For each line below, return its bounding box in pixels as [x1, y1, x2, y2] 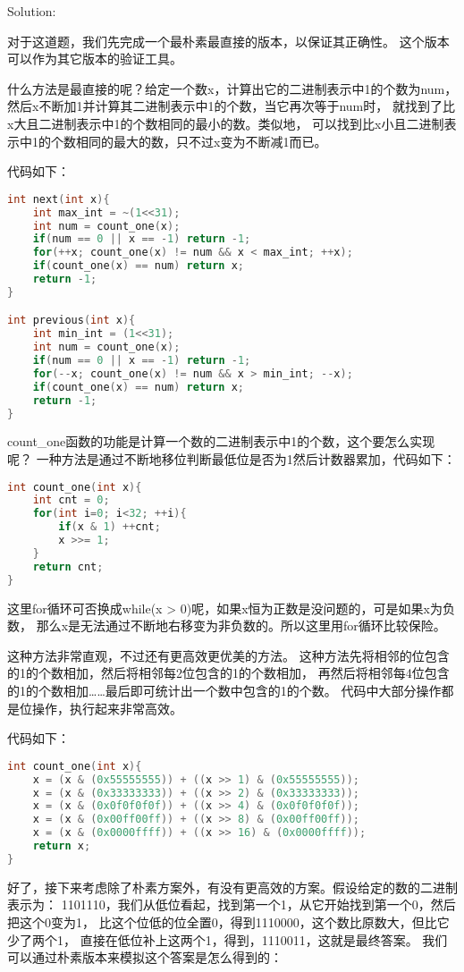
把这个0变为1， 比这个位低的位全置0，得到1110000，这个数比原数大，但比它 [7, 912, 450, 931]
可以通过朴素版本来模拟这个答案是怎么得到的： [7, 948, 283, 967]
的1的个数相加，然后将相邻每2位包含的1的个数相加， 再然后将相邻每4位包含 [7, 663, 450, 682]
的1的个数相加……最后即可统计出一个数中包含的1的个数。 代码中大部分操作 [7, 680, 442, 699]
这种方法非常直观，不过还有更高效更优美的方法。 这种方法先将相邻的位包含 [7, 646, 450, 664]
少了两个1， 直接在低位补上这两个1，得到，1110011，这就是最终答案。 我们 [7, 930, 448, 949]
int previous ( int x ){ [7, 314, 136, 327]
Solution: [7, 2, 56, 20]
